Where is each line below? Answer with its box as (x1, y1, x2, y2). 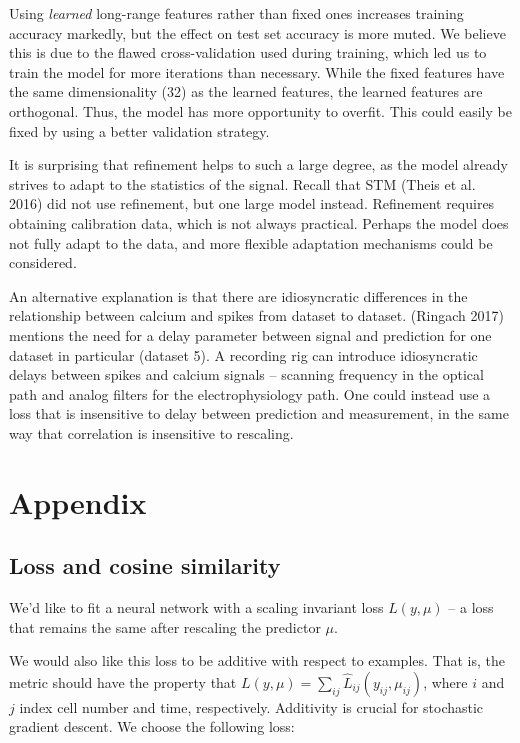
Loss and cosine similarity (9, 550, 281, 581)
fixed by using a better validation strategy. (9, 120, 270, 141)
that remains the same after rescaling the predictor (9, 616, 321, 637)
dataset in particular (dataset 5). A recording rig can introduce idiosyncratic (9, 344, 478, 365)
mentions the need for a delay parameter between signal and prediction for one (9, 324, 492, 345)
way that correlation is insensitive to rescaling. (9, 422, 294, 443)
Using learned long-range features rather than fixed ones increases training (9, 3, 464, 23)
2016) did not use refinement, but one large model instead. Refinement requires (9, 193, 495, 214)
